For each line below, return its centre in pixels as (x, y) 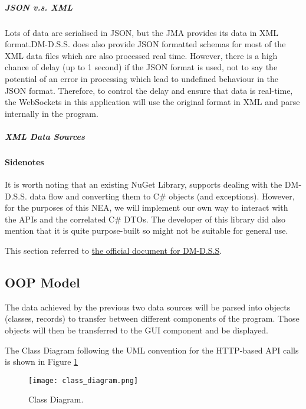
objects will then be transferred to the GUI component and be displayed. (136, 330)
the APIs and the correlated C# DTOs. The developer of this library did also (145, 219)
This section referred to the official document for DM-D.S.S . (113, 251)
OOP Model (42, 282)
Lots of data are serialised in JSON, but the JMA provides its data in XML (142, 32)
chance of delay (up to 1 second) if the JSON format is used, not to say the (141, 67)
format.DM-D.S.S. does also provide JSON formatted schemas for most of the (145, 44)
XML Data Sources (45, 136)
